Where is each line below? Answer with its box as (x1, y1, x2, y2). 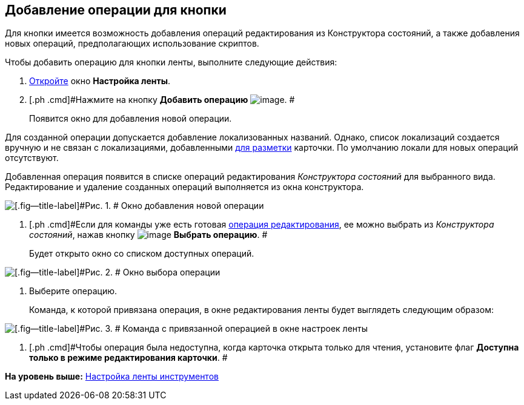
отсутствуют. (5, 153, 59, 163)
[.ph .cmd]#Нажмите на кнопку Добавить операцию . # (29, 94, 295, 105)
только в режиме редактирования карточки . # (29, 352, 228, 363)
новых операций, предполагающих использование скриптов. (5, 38, 259, 49)
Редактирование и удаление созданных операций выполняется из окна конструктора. (5, 182, 364, 193)
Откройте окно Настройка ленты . (29, 76, 171, 87)
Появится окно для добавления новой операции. (29, 113, 232, 124)
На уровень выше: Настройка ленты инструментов (5, 371, 219, 382)
